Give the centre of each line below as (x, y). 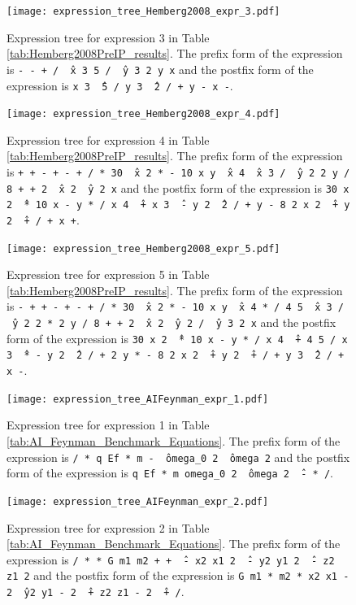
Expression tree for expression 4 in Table (108, 139)
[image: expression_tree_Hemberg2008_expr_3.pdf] (143, 11)
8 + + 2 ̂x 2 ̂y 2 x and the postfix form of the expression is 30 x (178, 187)
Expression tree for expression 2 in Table (108, 527)
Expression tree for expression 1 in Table (108, 425)
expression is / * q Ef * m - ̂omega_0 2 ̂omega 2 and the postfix (178, 457)
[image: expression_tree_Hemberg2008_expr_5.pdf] (143, 248)
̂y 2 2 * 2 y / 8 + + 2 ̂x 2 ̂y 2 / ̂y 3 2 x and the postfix (171, 322)
